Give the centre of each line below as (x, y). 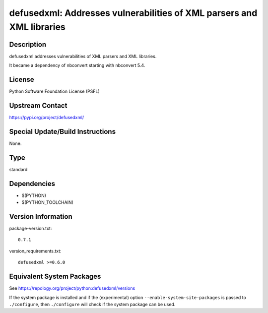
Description (28, 44)
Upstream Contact (38, 105)
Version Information (41, 217)
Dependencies (32, 184)
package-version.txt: (31, 229)
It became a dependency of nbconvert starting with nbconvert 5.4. (77, 65)
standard (18, 169)
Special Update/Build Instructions (63, 131)
